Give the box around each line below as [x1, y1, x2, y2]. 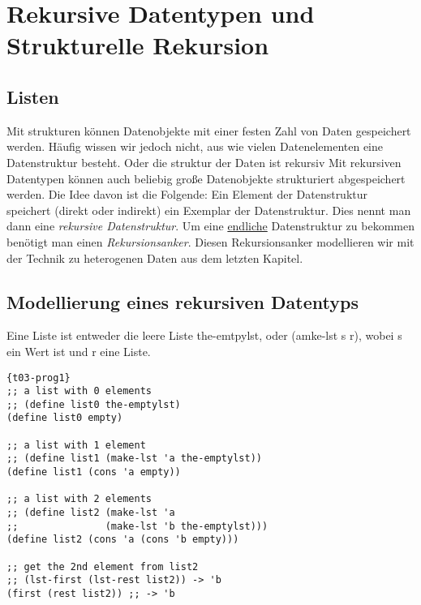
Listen [6, 84, 59, 109]
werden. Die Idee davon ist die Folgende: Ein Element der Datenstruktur [6, 186, 368, 203]
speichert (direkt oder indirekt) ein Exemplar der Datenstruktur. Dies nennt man [6, 201, 411, 218]
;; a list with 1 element [6, 439, 146, 451]
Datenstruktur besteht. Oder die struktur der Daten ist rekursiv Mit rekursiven [6, 153, 402, 170]
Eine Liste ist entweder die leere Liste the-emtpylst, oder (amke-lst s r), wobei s [6, 327, 402, 344]
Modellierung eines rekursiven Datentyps [6, 289, 359, 314]
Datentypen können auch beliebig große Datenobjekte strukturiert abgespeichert [6, 169, 406, 187]
